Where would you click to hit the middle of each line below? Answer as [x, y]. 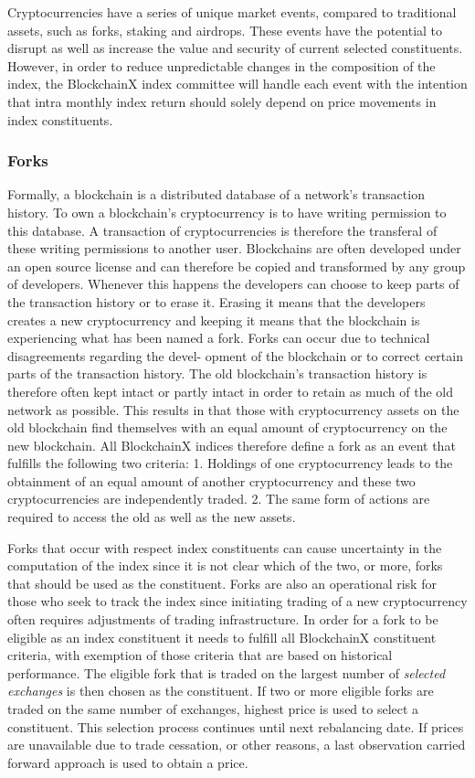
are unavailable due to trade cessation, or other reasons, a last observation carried [237, 745]
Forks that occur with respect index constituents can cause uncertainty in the [225, 547]
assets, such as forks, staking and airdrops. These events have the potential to [225, 30]
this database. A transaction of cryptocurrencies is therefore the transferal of [222, 230]
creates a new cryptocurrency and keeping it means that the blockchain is [214, 320]
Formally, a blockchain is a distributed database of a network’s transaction [216, 194]
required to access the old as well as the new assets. [152, 517]
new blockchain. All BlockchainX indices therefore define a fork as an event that [232, 445]
